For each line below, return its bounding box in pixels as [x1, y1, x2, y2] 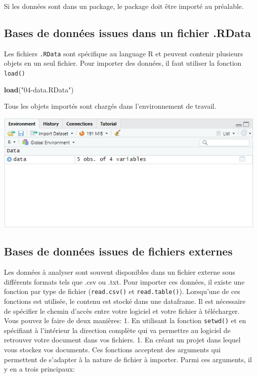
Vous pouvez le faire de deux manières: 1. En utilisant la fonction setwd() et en [4, 315, 246, 326]
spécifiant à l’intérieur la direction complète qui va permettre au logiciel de [4, 325, 231, 335]
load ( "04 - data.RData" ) [4, 84, 74, 94]
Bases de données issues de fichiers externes [4, 244, 233, 259]
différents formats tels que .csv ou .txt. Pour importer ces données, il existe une [4, 276, 245, 287]
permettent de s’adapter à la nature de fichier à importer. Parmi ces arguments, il [4, 354, 252, 364]
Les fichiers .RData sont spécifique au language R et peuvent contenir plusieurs [4, 48, 243, 58]
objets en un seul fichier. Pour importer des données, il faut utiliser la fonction [4, 58, 242, 68]
